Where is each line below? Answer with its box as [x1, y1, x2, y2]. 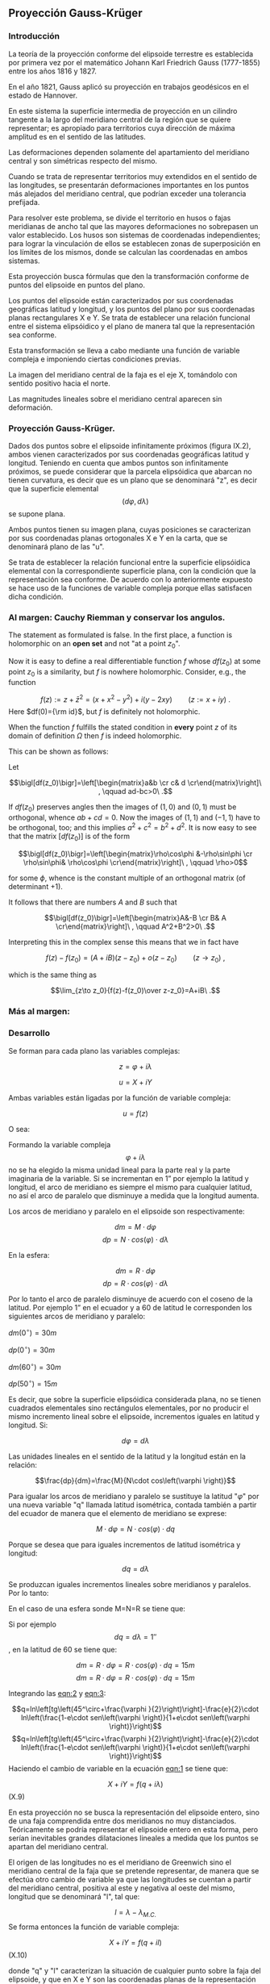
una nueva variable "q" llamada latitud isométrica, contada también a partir [8, 1500, 257, 1510]
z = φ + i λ [118, 1061, 152, 1071]
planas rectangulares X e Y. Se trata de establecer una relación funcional [8, 312, 251, 322]
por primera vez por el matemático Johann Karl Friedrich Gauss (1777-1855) [8, 57, 260, 67]
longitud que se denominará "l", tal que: [8, 1892, 140, 1902]
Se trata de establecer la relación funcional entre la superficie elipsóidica [8, 557, 251, 567]
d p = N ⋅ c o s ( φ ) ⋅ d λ [102, 1234, 169, 1244]
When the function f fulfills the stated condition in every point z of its [8, 722, 238, 733]
